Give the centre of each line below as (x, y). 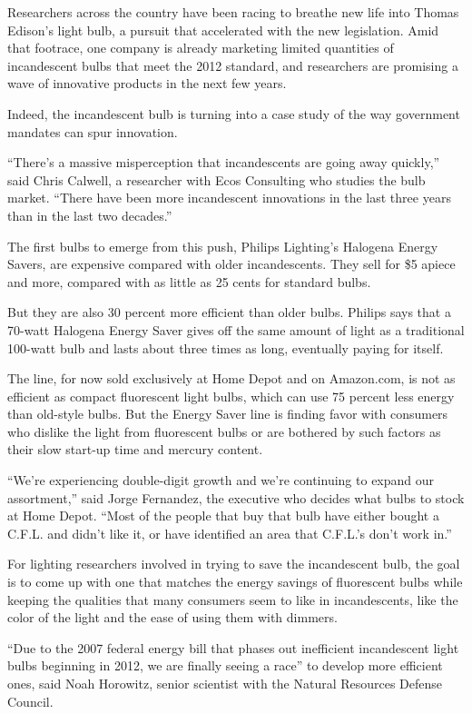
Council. (30, 701)
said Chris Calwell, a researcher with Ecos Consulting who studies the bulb (216, 179)
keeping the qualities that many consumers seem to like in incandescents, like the (233, 599)
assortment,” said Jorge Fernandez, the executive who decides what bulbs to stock (236, 497)
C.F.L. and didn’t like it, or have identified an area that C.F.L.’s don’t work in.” (230, 533)
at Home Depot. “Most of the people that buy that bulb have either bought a (223, 516)
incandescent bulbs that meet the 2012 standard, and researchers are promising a (233, 65)
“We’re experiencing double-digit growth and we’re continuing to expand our (221, 480)
